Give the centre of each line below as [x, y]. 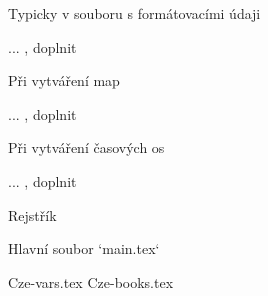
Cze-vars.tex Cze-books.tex [91, 281]
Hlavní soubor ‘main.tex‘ [84, 248]
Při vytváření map [64, 80]
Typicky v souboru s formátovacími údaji [134, 13]
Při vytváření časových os [86, 147]
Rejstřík [32, 214]
